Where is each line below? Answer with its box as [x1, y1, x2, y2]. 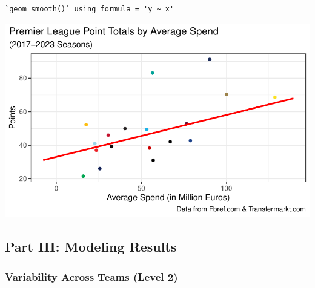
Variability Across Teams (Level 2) [5, 269, 178, 284]
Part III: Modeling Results [5, 237, 177, 256]
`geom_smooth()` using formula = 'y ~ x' [5, 5, 174, 13]
